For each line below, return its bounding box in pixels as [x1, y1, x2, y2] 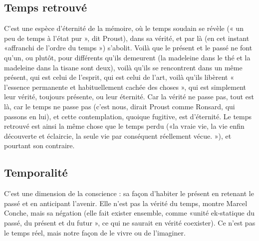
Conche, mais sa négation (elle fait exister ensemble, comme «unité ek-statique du [4, 208, 255, 218]
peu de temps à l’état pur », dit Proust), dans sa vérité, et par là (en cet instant [4, 32, 250, 43]
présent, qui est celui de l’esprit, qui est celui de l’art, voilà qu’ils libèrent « [4, 72, 234, 82]
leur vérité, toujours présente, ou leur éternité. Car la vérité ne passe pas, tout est [4, 91, 254, 102]
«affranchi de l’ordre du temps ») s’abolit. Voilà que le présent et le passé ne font [4, 42, 253, 53]
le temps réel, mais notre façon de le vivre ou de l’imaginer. [4, 227, 186, 238]
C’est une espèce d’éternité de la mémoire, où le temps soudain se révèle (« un [4, 23, 244, 33]
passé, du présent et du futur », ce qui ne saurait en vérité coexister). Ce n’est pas [4, 217, 256, 228]
